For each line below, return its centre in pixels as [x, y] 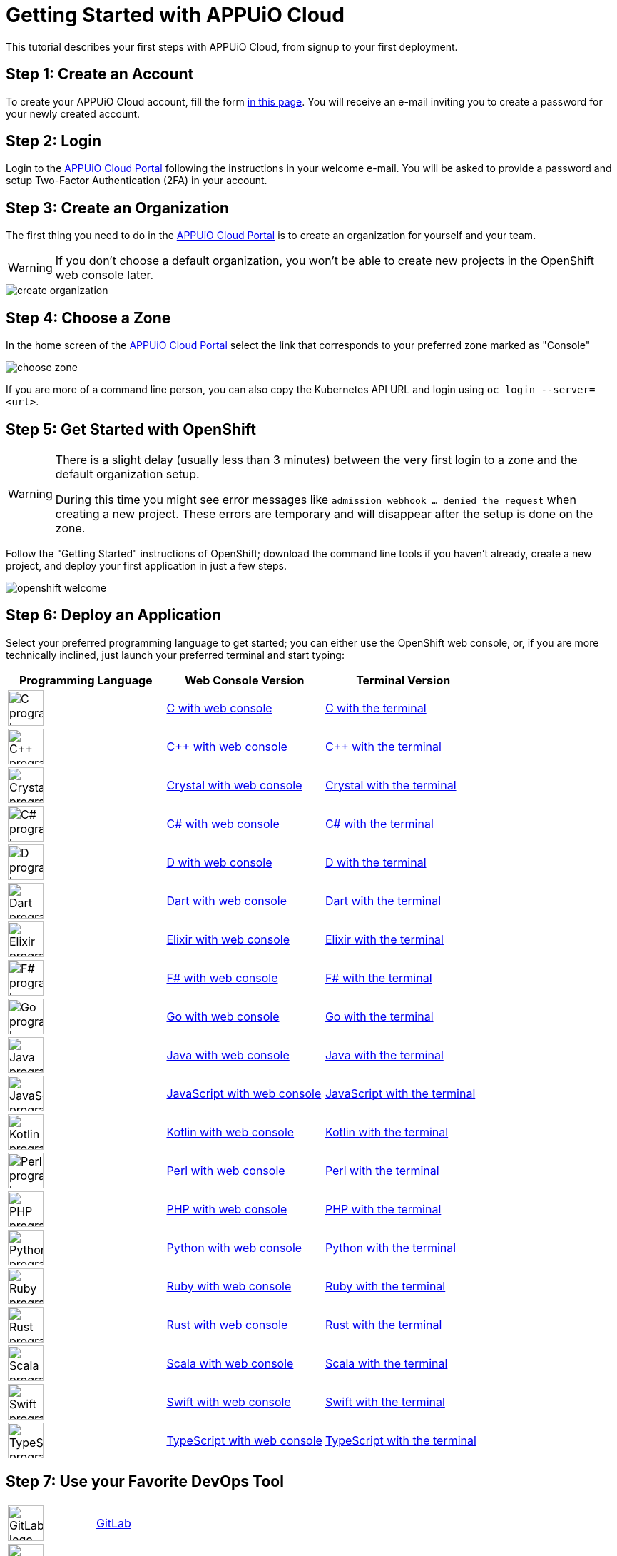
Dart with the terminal [383, 900]
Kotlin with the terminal [387, 1132]
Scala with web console [230, 1363]
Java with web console [228, 1055]
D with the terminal [376, 862]
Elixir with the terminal [384, 939]
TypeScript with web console [244, 1440]
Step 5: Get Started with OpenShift [131, 429]
